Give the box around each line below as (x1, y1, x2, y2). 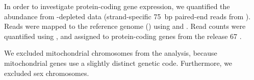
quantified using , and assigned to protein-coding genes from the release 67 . (4, 30, 242, 41)
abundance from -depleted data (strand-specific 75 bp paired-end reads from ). (4, 11, 251, 21)
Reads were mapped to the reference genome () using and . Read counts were (4, 21, 246, 31)
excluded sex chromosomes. (4, 67, 89, 78)
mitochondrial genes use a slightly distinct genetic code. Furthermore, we (4, 57, 233, 68)
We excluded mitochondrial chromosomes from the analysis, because (4, 48, 217, 58)
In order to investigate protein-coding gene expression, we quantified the (4, 1, 230, 11)
